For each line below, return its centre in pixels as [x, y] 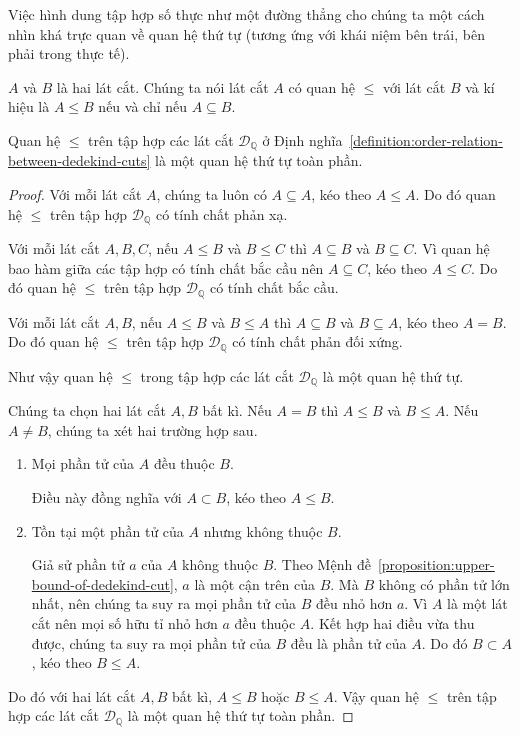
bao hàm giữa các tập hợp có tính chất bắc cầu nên [166, 267]
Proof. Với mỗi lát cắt [75, 194]
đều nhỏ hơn [354, 603]
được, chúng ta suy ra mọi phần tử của [151, 642]
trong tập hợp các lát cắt [217, 375]
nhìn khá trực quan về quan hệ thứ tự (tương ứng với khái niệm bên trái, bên [246, 33]
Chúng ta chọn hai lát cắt [87, 410]
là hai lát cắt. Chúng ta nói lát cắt [162, 86]
